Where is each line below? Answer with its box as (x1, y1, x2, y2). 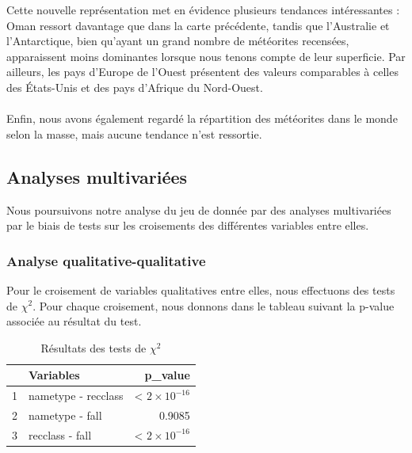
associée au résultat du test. (6, 313, 142, 329)
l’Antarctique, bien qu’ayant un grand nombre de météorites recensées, (6, 32, 349, 49)
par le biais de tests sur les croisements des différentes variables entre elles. (6, 217, 369, 234)
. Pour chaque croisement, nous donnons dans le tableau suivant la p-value (32, 297, 395, 314)
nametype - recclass (29, 387, 124, 404)
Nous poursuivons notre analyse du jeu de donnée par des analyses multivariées (6, 201, 391, 218)
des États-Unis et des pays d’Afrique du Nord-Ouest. (6, 78, 263, 95)
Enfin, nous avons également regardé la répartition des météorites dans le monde (6, 110, 398, 127)
